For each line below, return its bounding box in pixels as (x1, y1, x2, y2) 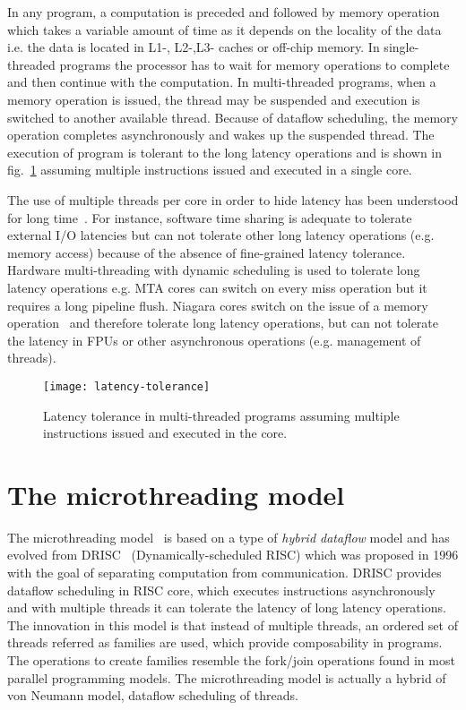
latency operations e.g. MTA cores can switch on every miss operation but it (7, 278, 427, 296)
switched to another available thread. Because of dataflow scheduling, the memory (7, 107, 458, 126)
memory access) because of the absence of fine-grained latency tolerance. (7, 243, 406, 261)
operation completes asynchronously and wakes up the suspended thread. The (7, 125, 435, 144)
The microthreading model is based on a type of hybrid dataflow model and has (7, 527, 450, 546)
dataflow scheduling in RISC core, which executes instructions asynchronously (7, 580, 436, 599)
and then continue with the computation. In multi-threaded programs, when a (7, 73, 436, 91)
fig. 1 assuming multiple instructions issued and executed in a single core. (7, 160, 412, 179)
